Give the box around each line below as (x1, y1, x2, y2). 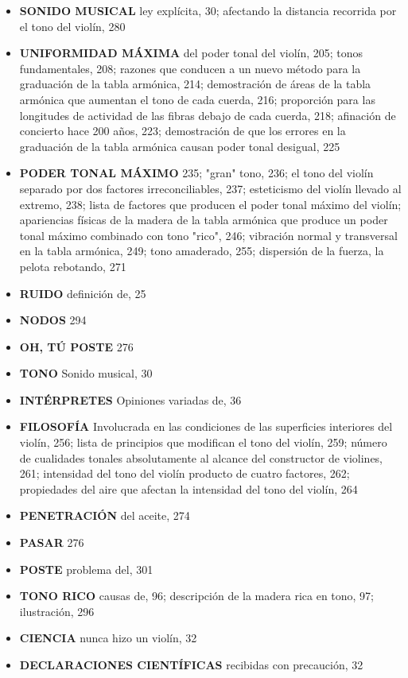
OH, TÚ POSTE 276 (19, 338, 134, 354)
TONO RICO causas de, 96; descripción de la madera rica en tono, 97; (19, 587, 375, 604)
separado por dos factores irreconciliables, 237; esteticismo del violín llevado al (19, 180, 402, 196)
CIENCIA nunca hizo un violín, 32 (19, 630, 197, 646)
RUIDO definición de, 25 (19, 285, 146, 301)
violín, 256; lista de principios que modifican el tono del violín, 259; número (19, 434, 387, 451)
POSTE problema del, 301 (19, 560, 153, 577)
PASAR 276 (19, 534, 84, 551)
